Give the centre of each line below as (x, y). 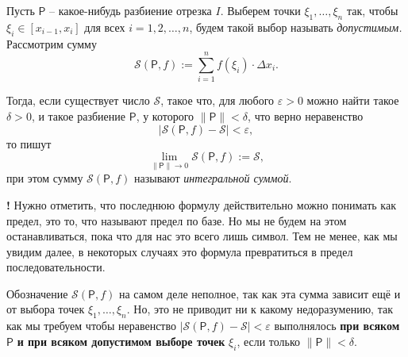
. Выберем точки (260, 10)
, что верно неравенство (306, 115)
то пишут (29, 143)
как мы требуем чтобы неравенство (92, 326)
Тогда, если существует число (78, 100)
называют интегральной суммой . (213, 178)
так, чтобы (372, 10)
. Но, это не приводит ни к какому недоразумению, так (260, 309)
